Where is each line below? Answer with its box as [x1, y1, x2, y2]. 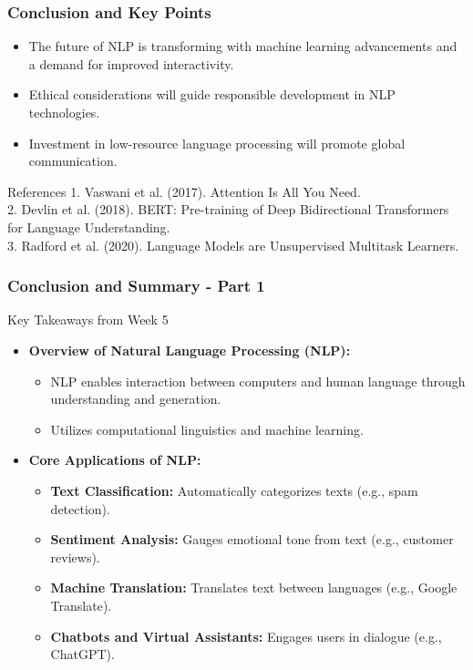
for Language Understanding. [7, 217, 170, 236]
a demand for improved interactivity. [28, 54, 234, 73]
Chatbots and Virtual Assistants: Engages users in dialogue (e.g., [50, 626, 442, 645]
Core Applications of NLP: [28, 450, 201, 469]
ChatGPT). [50, 644, 115, 664]
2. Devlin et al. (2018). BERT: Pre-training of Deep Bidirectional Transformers [7, 200, 449, 219]
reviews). [50, 547, 100, 566]
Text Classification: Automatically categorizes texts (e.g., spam [50, 480, 418, 500]
